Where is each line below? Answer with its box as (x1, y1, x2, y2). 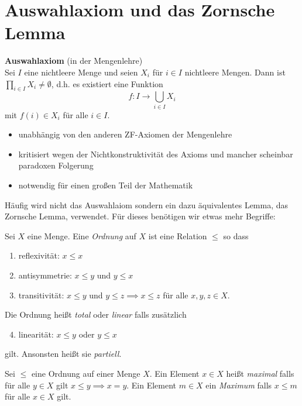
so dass (223, 229, 249, 242)
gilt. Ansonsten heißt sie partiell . (5, 347, 122, 360)
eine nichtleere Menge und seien (24, 66, 138, 78)
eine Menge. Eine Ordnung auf (27, 229, 136, 242)
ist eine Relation (148, 229, 207, 242)
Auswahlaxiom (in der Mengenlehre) (5, 54, 143, 67)
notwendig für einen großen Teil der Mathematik (18, 179, 193, 191)
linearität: (18, 328, 54, 340)
